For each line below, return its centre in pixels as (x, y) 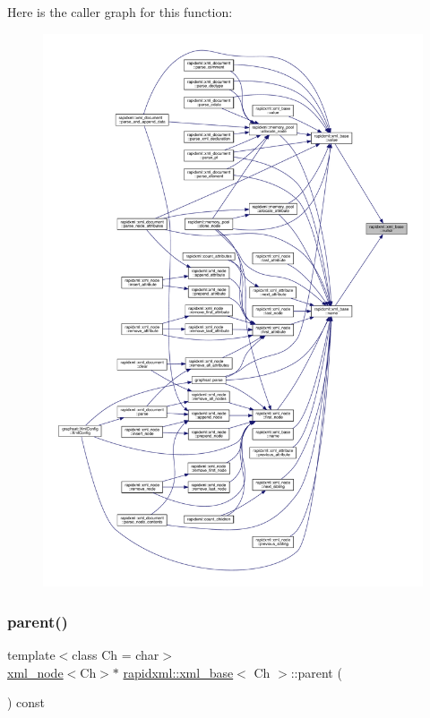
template (31, 654)
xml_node (35, 672)
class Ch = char (116, 654)
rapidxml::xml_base (178, 672)
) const (26, 702)
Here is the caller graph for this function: (120, 12)
